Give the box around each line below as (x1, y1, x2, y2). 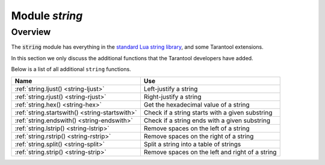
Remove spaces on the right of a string (143, 132, 254, 140)
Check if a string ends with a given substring (143, 116, 271, 125)
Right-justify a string (143, 92, 202, 101)
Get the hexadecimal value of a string (143, 100, 250, 108)
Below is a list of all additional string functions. (11, 66, 132, 73)
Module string (11, 9, 83, 22)
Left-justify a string (143, 84, 198, 93)
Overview (11, 26, 51, 37)
